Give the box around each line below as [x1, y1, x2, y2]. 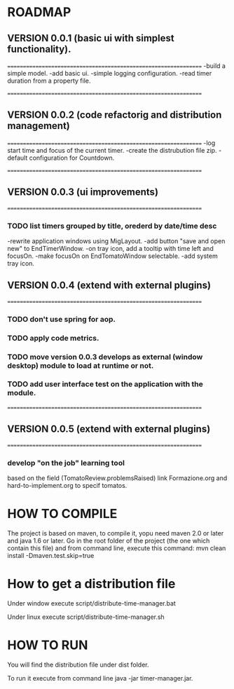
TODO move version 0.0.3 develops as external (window [7, 352, 203, 362]
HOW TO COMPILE [7, 506, 118, 522]
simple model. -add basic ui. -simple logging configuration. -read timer [7, 69, 212, 77]
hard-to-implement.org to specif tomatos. [7, 481, 128, 489]
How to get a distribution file [7, 576, 176, 592]
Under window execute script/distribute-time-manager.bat [7, 599, 177, 607]
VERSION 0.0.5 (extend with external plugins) [7, 423, 211, 435]
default [7, 154, 28, 162]
